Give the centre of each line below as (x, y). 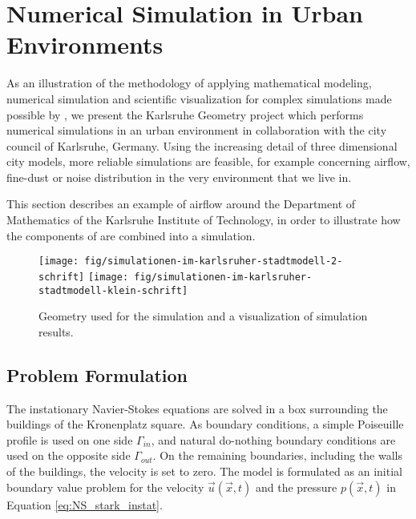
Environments (85, 44)
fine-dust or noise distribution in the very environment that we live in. (179, 177)
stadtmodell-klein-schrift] (113, 290)
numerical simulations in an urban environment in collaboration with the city (197, 130)
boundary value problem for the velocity (105, 487)
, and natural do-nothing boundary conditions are (273, 439)
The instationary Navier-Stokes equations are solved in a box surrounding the (197, 408)
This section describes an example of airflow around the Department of (181, 204)
